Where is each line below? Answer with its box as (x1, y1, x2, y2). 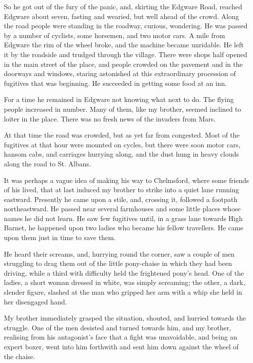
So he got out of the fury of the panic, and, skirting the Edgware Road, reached (4, 1, 242, 11)
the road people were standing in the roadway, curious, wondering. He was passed (4, 20, 248, 31)
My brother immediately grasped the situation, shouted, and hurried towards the (4, 313, 246, 323)
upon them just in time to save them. (4, 232, 116, 242)
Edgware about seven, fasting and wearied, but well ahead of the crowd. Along (4, 11, 239, 21)
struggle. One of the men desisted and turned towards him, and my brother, (4, 322, 232, 332)
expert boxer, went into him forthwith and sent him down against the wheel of (4, 342, 239, 351)
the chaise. (4, 351, 36, 361)
